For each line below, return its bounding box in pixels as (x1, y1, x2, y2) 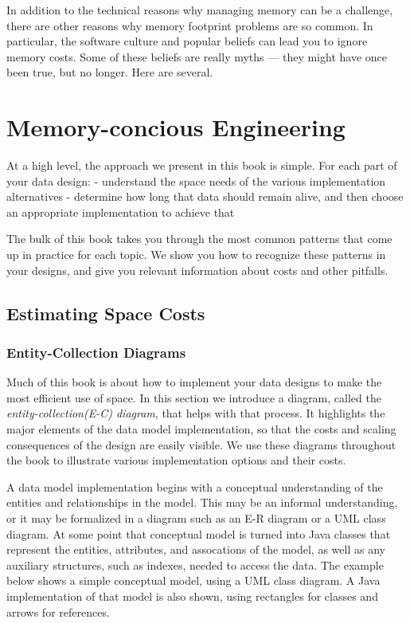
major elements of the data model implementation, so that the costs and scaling (6, 421, 396, 437)
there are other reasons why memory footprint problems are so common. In (6, 17, 373, 33)
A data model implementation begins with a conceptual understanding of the (6, 478, 383, 495)
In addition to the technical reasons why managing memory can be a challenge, (6, 2, 393, 18)
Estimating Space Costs (6, 300, 205, 325)
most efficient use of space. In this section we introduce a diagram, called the (6, 389, 381, 406)
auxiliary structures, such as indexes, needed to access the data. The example (6, 556, 384, 573)
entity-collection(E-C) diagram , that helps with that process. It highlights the (6, 405, 385, 421)
